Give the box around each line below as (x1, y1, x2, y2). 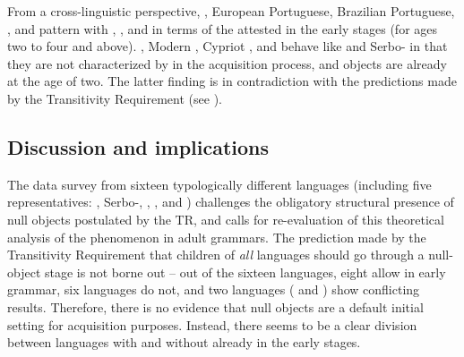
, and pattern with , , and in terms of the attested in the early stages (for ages (7, 19, 438, 38)
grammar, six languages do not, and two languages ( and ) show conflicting (7, 280, 420, 299)
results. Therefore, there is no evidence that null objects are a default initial (7, 297, 424, 316)
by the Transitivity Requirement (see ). (7, 89, 222, 107)
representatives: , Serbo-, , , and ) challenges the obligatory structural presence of (7, 192, 454, 211)
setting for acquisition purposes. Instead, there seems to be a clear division (7, 315, 417, 334)
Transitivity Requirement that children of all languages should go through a (7, 245, 425, 264)
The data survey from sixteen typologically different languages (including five (7, 174, 432, 193)
